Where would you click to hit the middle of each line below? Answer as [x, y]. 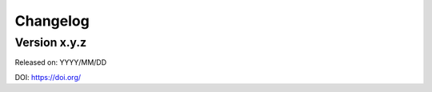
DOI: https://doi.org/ [48, 77]
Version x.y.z [51, 42]
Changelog [52, 21]
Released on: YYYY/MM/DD [61, 62]
